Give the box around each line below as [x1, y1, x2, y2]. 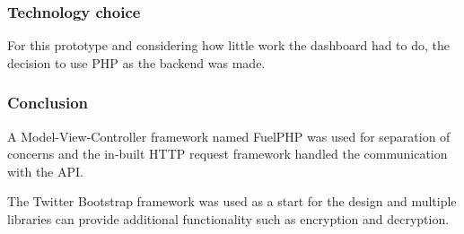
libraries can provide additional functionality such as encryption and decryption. [7, 210, 450, 228]
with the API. [7, 161, 83, 180]
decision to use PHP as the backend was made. [7, 53, 266, 72]
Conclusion [7, 91, 88, 114]
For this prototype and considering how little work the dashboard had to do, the [7, 36, 451, 55]
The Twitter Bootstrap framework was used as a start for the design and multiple [7, 192, 457, 211]
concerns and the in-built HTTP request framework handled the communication [7, 144, 448, 163]
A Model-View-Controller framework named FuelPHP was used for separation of [7, 126, 451, 145]
